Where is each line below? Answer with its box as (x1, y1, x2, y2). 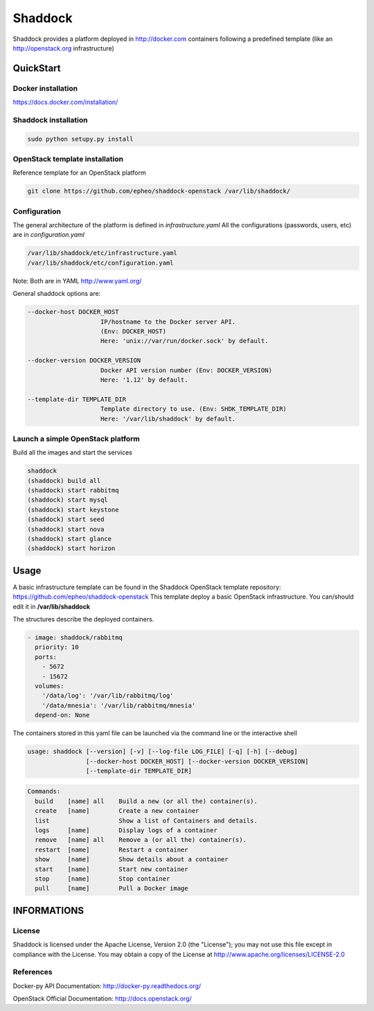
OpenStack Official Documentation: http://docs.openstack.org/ (12, 994, 192, 1003)
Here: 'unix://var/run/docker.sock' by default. (100, 337, 269, 345)
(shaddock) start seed (27, 516, 105, 523)
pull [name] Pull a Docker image (35, 884, 188, 893)
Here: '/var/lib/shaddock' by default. (100, 414, 236, 423)
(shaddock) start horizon (27, 545, 116, 552)
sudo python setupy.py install (27, 135, 134, 143)
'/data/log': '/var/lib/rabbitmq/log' (42, 692, 174, 700)
